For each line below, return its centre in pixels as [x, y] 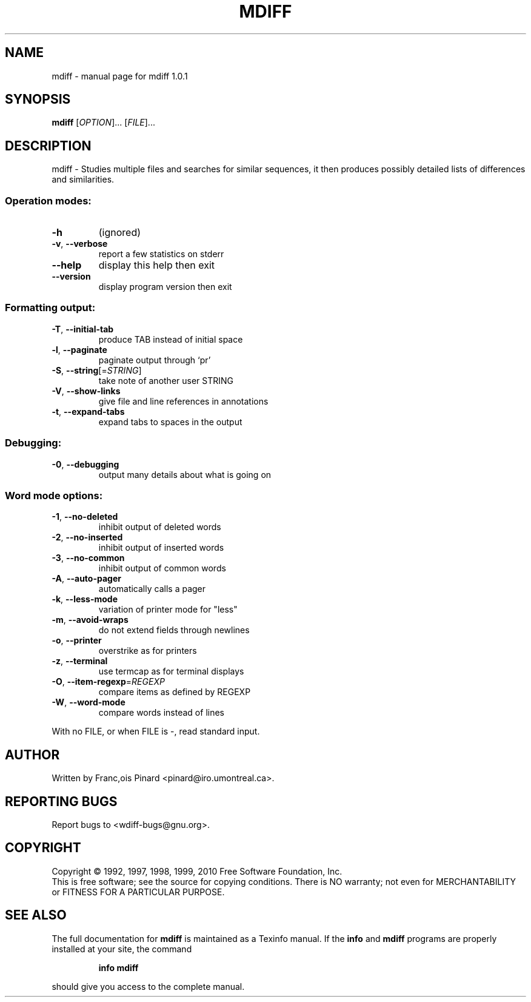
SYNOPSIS [38, 99]
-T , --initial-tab [83, 329]
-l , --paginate [79, 349]
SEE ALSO [36, 915]
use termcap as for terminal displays [171, 671]
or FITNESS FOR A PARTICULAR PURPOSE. [138, 892]
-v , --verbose [80, 244]
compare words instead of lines [161, 713]
